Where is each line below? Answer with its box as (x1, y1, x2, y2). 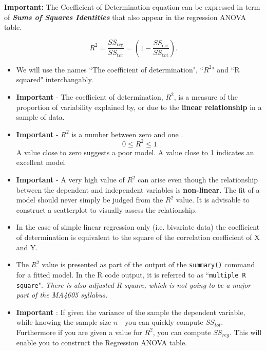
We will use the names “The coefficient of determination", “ (16, 64, 204, 75)
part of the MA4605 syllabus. (16, 289, 108, 300)
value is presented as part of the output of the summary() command (42, 259, 255, 270)
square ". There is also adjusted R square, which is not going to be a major (16, 279, 251, 290)
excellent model (16, 157, 65, 168)
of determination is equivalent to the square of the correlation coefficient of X (16, 232, 260, 242)
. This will (229, 326, 262, 337)
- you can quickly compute (120, 317, 203, 327)
